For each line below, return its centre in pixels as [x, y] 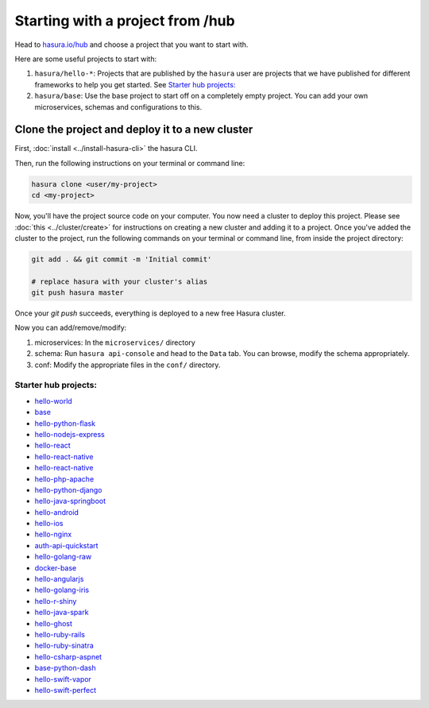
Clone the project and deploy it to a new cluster [134, 130]
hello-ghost [54, 623]
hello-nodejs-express [70, 434]
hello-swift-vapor [63, 679]
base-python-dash [65, 668]
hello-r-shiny [56, 601]
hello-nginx [53, 534]
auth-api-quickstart [66, 545]
